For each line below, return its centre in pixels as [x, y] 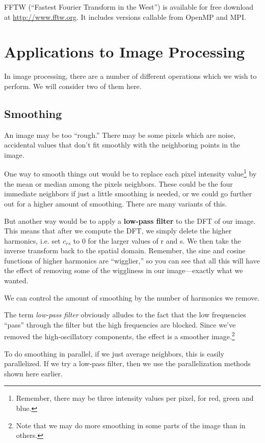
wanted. [16, 280]
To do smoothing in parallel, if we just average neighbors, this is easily [114, 353]
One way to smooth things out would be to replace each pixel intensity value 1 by [130, 173]
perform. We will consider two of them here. [73, 86]
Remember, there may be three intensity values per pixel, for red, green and [135, 398]
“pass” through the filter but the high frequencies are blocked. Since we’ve [120, 324]
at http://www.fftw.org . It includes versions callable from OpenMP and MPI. [125, 17]
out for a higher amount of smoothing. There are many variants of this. [116, 203]
